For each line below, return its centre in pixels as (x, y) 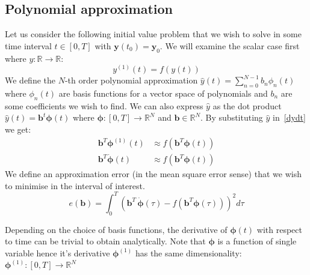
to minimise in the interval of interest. (75, 185)
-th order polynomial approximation (131, 80)
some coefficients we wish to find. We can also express (104, 105)
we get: (18, 129)
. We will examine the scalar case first (230, 45)
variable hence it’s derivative (57, 252)
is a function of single (257, 241)
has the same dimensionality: (188, 252)
